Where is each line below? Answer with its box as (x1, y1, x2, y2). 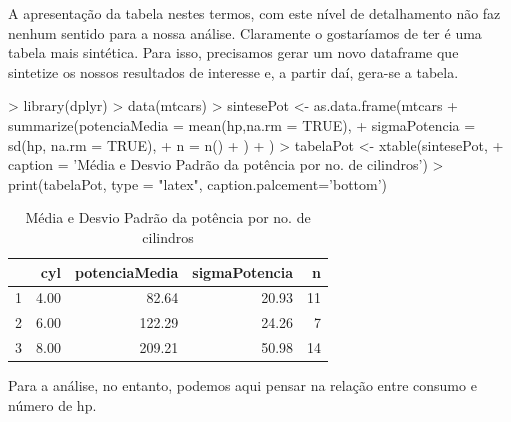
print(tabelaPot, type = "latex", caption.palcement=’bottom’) (8, 173, 388, 194)
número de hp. (8, 394, 97, 415)
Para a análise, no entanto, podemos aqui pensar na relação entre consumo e (8, 375, 477, 396)
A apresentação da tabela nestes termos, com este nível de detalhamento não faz (8, 3, 501, 23)
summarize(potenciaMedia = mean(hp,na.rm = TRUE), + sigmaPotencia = (8, 114, 476, 135)
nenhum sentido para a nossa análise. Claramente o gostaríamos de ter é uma (8, 22, 482, 43)
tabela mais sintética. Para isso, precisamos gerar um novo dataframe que (8, 42, 459, 63)
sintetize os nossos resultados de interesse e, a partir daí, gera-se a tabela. (8, 61, 459, 82)
